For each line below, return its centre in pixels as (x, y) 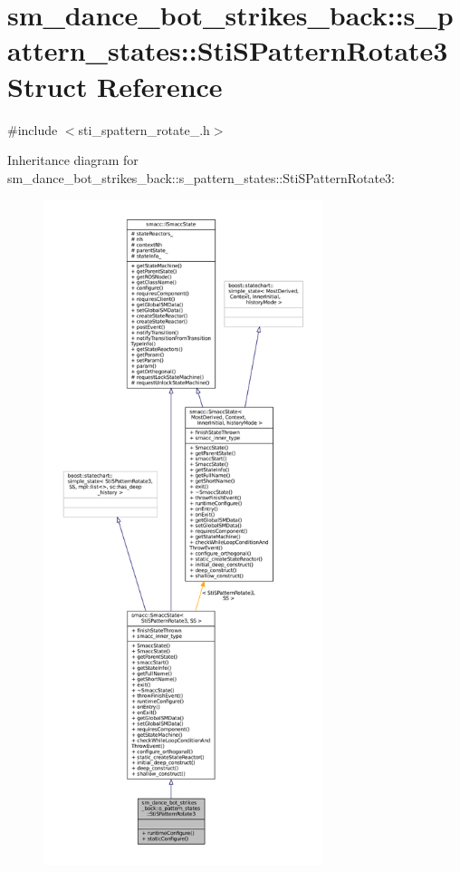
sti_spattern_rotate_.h (144, 129)
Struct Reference (115, 86)
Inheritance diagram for (73, 160)
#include (33, 129)
